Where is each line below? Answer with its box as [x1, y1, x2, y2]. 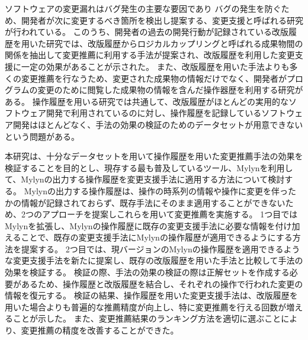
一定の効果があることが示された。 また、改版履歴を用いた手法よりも [21, 60, 290, 72]
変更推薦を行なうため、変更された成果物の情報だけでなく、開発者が [21, 72, 287, 84]
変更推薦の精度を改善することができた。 [21, 324, 179, 336]
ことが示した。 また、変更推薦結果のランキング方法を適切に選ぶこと [12, 312, 281, 325]
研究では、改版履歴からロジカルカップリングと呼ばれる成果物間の [46, 37, 303, 49]
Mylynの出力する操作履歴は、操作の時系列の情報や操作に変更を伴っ [24, 184, 288, 197]
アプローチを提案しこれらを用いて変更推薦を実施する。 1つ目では [41, 208, 298, 220]
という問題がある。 [5, 130, 79, 142]
